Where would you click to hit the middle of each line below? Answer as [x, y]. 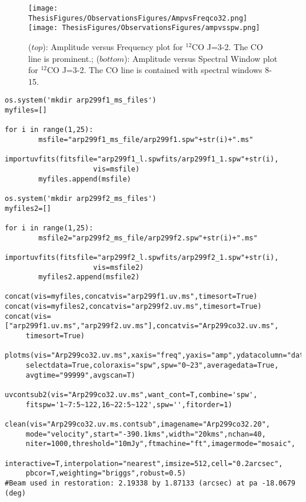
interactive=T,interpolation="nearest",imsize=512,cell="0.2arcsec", [144, 463]
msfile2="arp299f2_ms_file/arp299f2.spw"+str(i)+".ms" [148, 238]
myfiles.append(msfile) [85, 179]
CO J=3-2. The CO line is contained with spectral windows [155, 70]
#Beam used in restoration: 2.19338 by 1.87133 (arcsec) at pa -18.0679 [150, 483]
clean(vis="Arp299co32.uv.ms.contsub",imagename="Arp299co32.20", [138, 424]
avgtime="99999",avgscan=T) [80, 375]
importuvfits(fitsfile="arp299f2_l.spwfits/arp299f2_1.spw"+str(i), [142, 257]
